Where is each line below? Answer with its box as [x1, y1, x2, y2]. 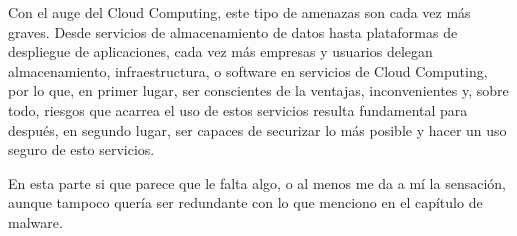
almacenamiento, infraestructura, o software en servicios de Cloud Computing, [8, 60, 488, 81]
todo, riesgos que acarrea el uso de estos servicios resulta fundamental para [8, 99, 468, 120]
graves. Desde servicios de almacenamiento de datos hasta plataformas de [8, 21, 458, 42]
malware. [8, 211, 63, 232]
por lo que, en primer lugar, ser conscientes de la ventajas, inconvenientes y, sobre [8, 80, 509, 101]
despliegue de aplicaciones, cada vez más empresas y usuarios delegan [8, 41, 433, 62]
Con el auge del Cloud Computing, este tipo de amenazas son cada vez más [8, 2, 471, 22]
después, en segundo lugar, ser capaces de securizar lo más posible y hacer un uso [8, 119, 507, 140]
